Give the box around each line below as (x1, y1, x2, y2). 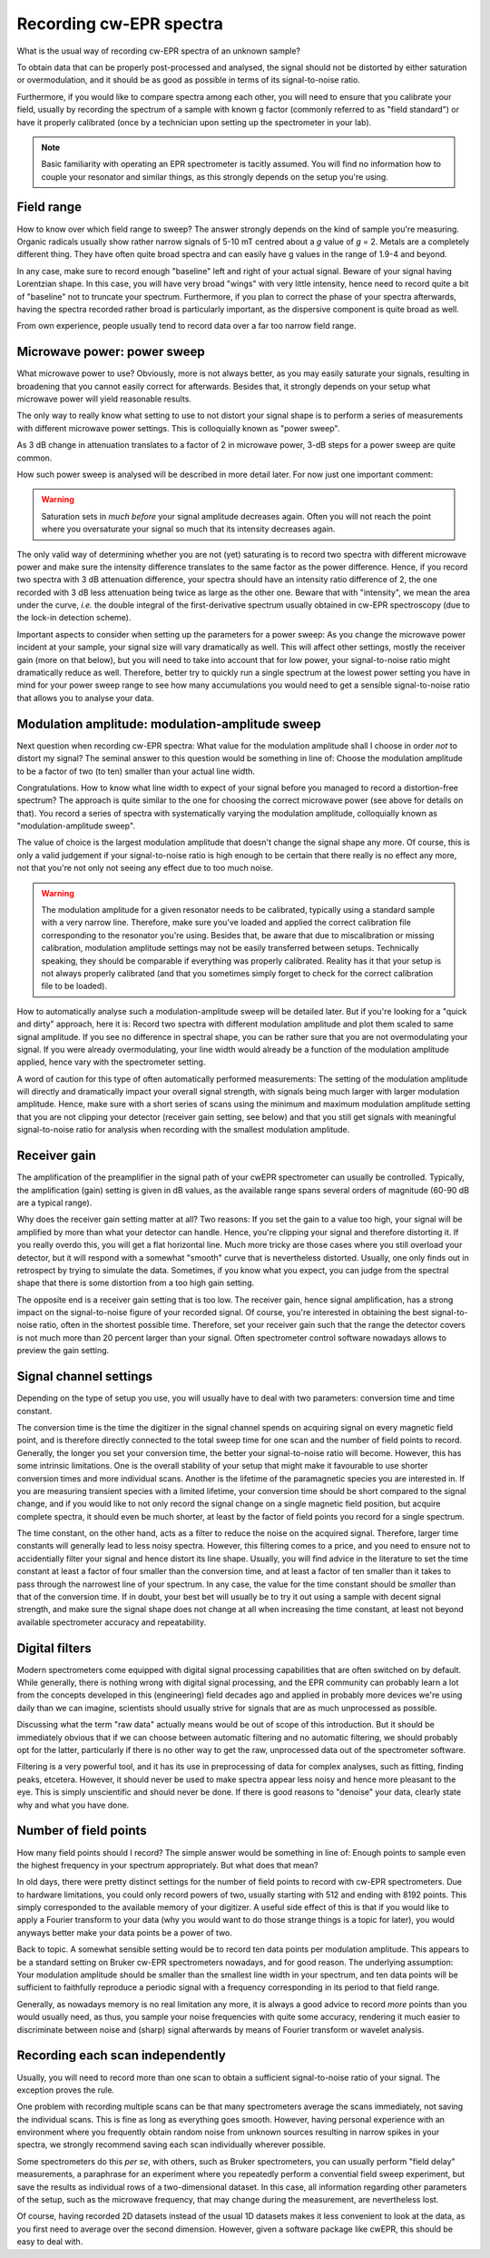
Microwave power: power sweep (16, 344, 206, 360)
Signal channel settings (16, 1369, 153, 1384)
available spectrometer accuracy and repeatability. (16, 1617, 207, 1628)
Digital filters (16, 1640, 92, 1656)
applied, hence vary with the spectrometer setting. (16, 1056, 206, 1067)
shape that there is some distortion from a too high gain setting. (16, 1277, 255, 1289)
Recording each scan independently (16, 2048, 226, 2064)
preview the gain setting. (16, 1345, 110, 1356)
